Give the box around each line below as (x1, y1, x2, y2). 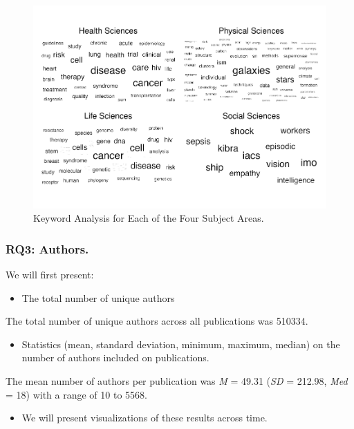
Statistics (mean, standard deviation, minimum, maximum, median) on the (21, 336, 340, 351)
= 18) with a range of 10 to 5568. (6, 387, 147, 401)
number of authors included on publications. (21, 350, 209, 365)
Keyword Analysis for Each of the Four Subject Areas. (33, 211, 264, 225)
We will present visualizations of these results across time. (21, 410, 268, 425)
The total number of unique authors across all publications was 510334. (6, 314, 308, 328)
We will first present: (6, 267, 94, 281)
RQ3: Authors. (6, 240, 89, 257)
